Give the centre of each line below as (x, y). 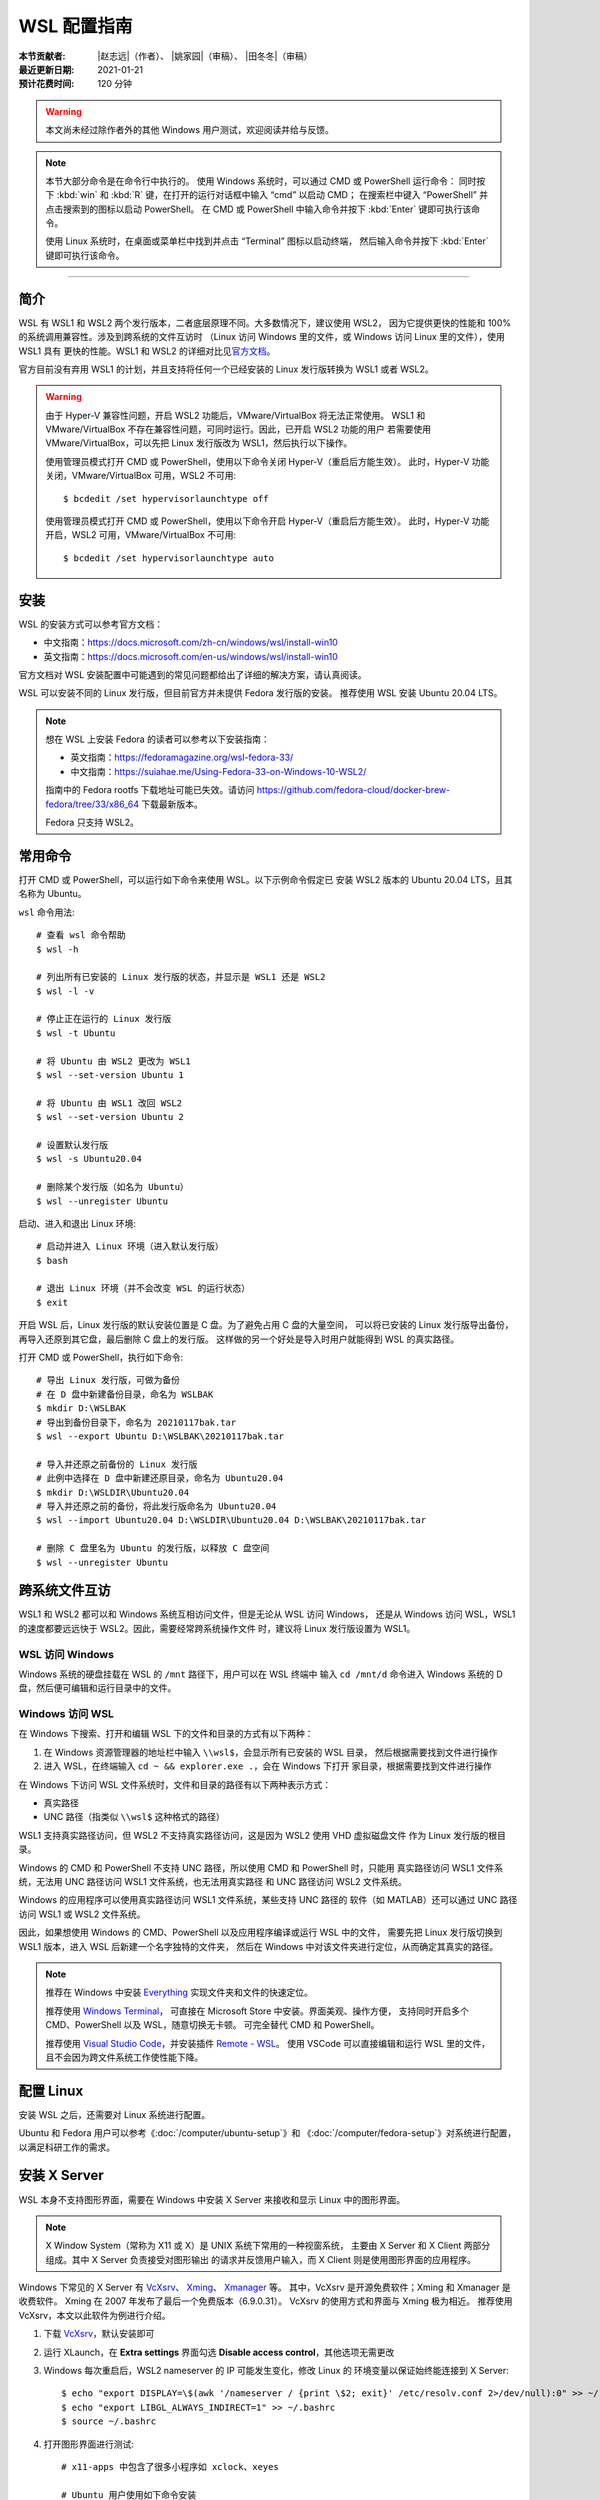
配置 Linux (51, 2090)
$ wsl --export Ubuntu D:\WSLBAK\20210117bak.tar (160, 1436)
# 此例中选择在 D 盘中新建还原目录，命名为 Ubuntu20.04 (160, 1478)
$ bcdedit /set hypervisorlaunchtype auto (169, 558)
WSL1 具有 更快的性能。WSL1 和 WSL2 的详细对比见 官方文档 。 (147, 351)
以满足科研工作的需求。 (66, 2147)
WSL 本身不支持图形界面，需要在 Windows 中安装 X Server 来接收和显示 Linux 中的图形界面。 (211, 2199)
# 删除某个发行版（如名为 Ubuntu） (112, 1187)
